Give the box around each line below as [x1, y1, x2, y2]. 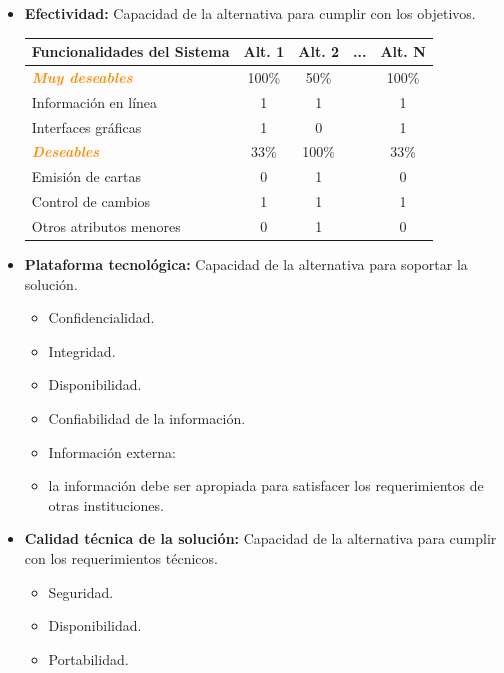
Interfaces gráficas [31, 116, 142, 137]
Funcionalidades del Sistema [31, 41, 230, 62]
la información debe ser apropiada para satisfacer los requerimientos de [48, 475, 484, 496]
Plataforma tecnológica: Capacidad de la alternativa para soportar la [24, 254, 468, 275]
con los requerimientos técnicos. [24, 548, 218, 569]
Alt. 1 [243, 41, 285, 62]
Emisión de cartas [31, 166, 142, 187]
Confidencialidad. [48, 307, 155, 328]
